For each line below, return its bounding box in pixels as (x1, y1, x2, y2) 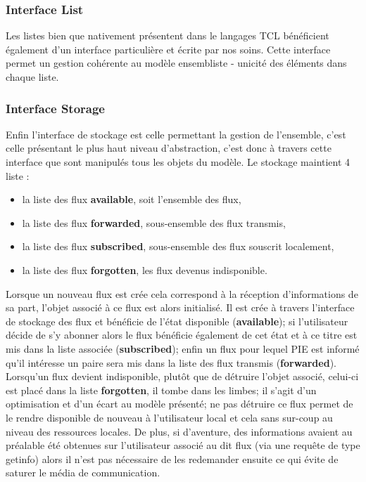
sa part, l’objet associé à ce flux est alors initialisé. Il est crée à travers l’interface (6, 300, 355, 315)
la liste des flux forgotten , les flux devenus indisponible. (22, 262, 267, 277)
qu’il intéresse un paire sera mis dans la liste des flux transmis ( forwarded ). (6, 355, 336, 370)
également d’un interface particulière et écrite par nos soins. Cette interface (6, 41, 331, 56)
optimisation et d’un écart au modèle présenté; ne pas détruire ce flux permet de (6, 396, 353, 411)
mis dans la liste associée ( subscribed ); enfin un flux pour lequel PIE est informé (6, 341, 360, 356)
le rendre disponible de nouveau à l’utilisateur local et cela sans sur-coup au (6, 410, 333, 424)
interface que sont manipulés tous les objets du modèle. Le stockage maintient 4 (6, 155, 351, 169)
